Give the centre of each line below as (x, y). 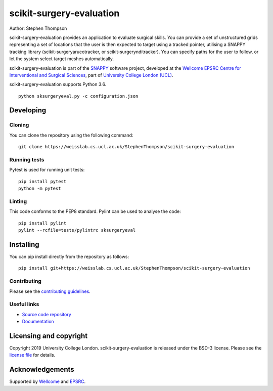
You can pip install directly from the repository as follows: (69, 256)
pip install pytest (42, 181)
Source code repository (47, 314)
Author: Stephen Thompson (38, 28)
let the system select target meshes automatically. (61, 59)
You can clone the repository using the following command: (71, 135)
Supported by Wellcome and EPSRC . (48, 381)
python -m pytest (40, 189)
